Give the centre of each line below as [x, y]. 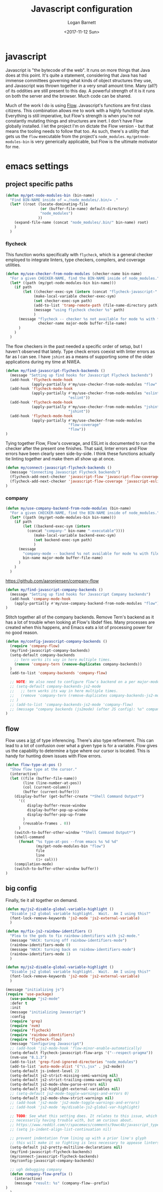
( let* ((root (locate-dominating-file [49, 204]
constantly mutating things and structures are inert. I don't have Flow [74, 121]
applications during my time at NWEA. [43, 362]
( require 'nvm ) [25, 1026]
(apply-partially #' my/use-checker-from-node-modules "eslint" [96, 393]
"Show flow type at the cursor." [44, 769]
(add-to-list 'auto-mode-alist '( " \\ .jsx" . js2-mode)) [67, 1066]
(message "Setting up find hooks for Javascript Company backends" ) [80, 594]
